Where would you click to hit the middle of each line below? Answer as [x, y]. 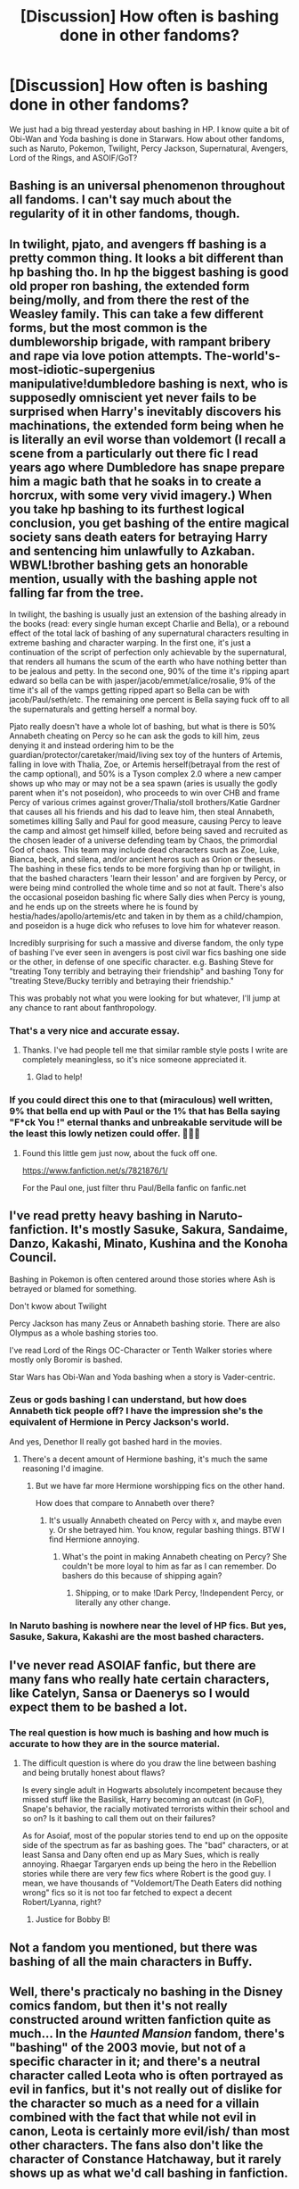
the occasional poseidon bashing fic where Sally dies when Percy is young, [147, 897]
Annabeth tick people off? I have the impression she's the [137, 1411]
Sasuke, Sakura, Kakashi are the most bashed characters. [137, 1636]
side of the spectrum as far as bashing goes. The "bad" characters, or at [155, 1845]
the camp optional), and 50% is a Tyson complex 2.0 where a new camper [145, 774]
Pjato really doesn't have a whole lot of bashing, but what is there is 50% [143, 727]
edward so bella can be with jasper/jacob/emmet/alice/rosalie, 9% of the [142, 681]
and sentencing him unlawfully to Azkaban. [132, 551]
